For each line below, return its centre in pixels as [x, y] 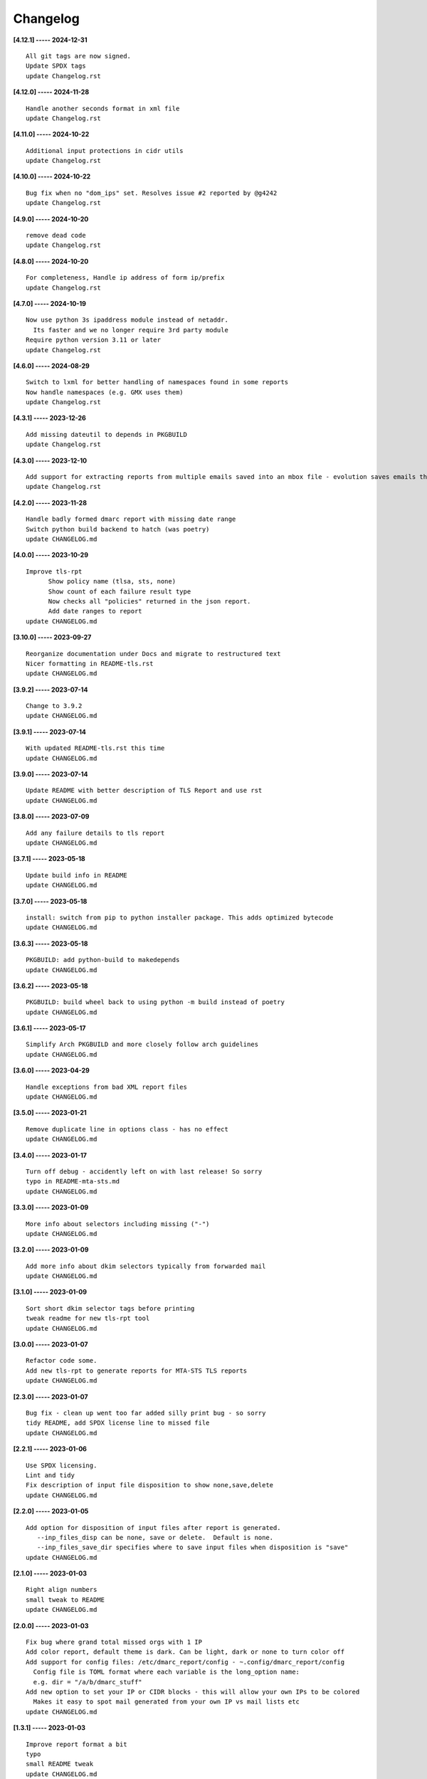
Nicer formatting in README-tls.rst [90, 663]
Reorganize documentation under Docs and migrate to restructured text [153, 654]
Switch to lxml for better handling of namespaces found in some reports [157, 382]
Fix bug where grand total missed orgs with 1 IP [114, 1642]
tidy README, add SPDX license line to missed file [118, 1423]
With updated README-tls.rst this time [95, 748]
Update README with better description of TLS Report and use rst [144, 791]
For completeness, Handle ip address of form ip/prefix [125, 278]
